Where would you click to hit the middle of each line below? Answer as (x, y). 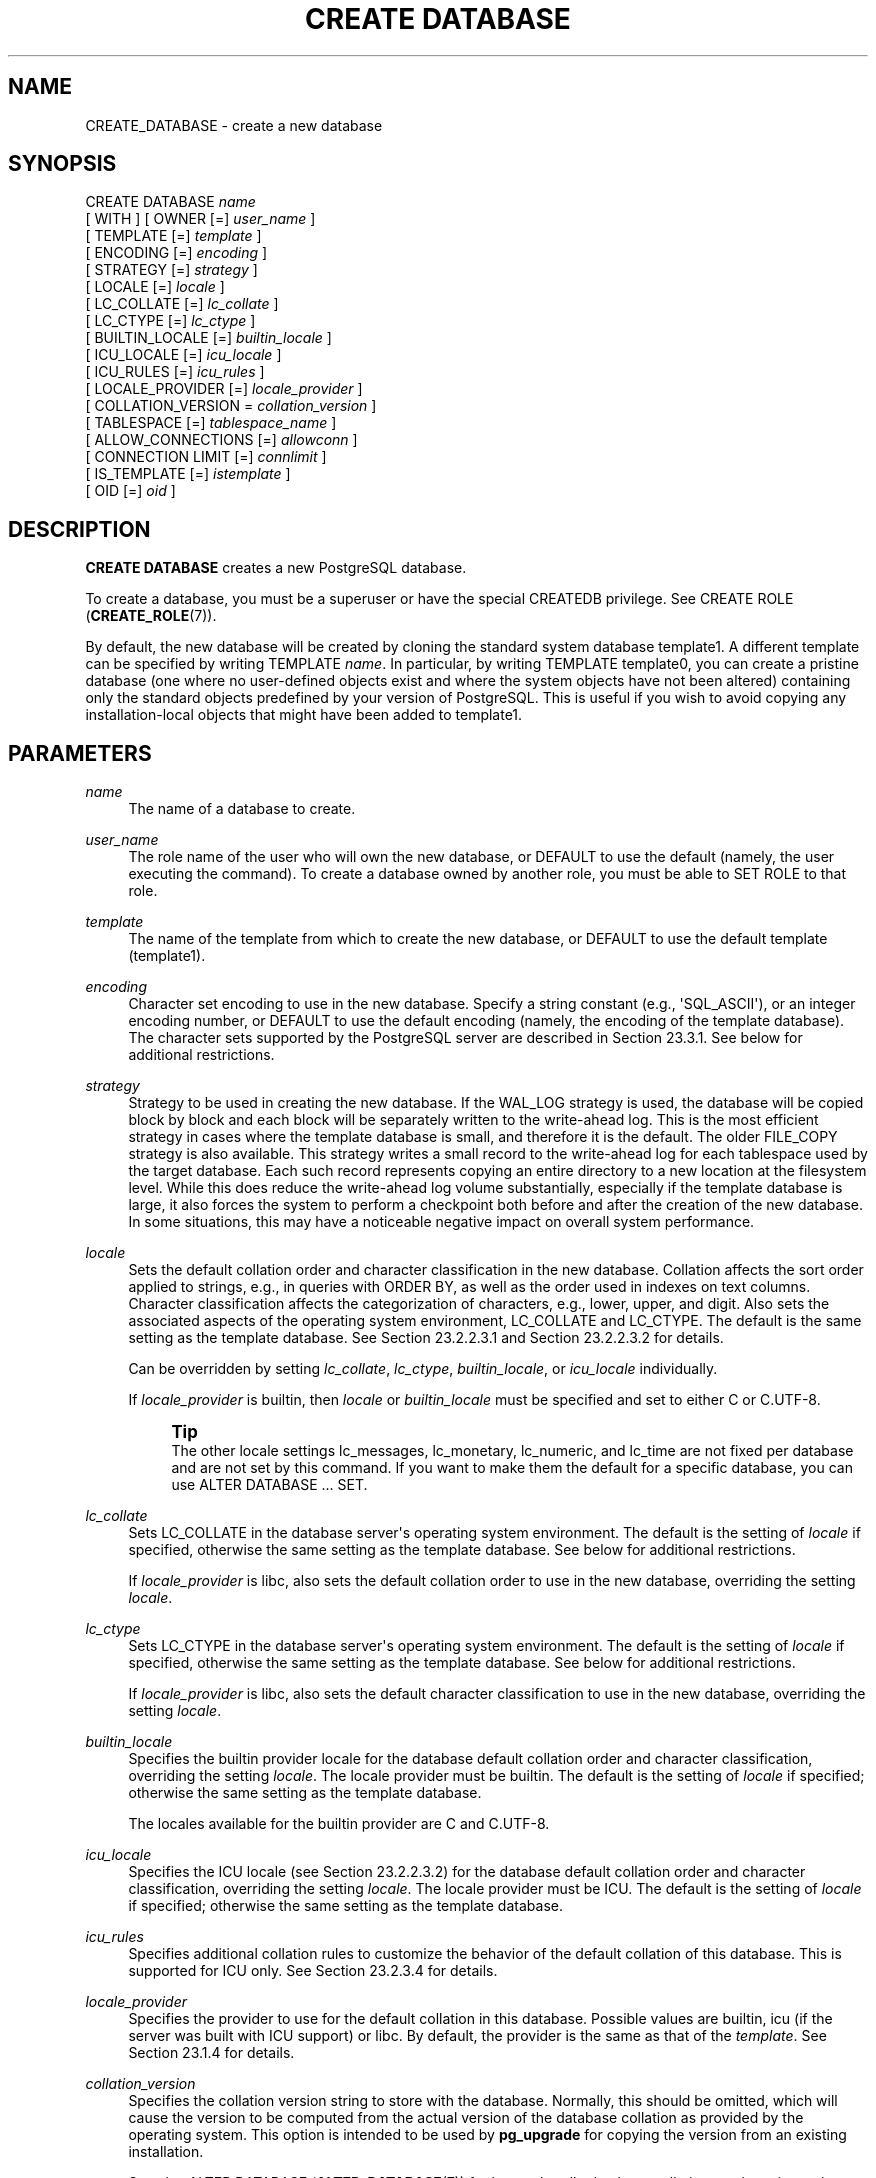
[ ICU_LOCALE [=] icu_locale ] (183, 355)
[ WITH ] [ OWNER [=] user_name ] (200, 219)
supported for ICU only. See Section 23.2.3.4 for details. (313, 1971)
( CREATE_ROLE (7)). (151, 616)
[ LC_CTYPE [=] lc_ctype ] (170, 321)
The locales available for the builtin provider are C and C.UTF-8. (339, 1824)
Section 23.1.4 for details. (211, 2053)
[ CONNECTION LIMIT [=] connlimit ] (206, 457)
